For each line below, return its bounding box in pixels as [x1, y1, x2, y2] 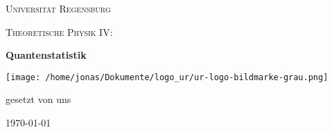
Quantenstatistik [6, 48, 87, 62]
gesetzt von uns [6, 92, 71, 106]
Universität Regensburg [6, 1, 111, 15]
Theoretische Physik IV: [6, 24, 113, 39]
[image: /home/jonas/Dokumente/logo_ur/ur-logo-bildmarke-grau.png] [6, 72, 329, 82]
